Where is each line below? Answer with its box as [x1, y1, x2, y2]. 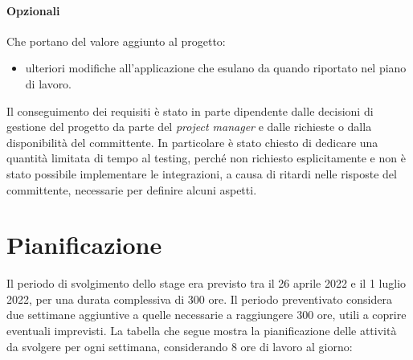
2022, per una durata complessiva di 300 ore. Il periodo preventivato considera [6, 290, 392, 307]
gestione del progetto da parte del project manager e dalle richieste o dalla [6, 118, 372, 135]
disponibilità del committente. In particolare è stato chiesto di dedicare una [6, 133, 378, 150]
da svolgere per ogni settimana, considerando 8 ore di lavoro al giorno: [6, 337, 353, 354]
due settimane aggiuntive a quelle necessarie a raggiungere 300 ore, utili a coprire [6, 306, 407, 323]
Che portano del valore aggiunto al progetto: [6, 32, 226, 49]
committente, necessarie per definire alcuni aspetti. [6, 181, 257, 198]
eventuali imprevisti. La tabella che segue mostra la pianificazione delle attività [6, 322, 397, 339]
